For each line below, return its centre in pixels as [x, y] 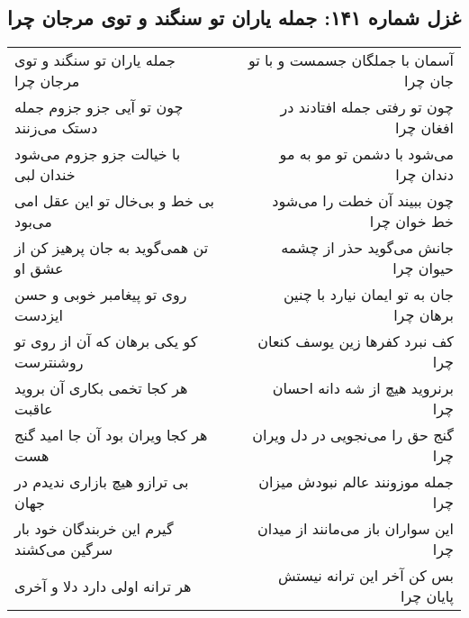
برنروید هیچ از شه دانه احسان [363, 388]
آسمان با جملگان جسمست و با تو [351, 60]
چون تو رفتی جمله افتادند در [367, 107]
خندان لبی [45, 175]
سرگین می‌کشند [64, 550]
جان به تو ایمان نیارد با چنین [368, 295]
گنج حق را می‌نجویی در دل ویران [353, 435]
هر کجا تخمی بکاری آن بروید [101, 388]
